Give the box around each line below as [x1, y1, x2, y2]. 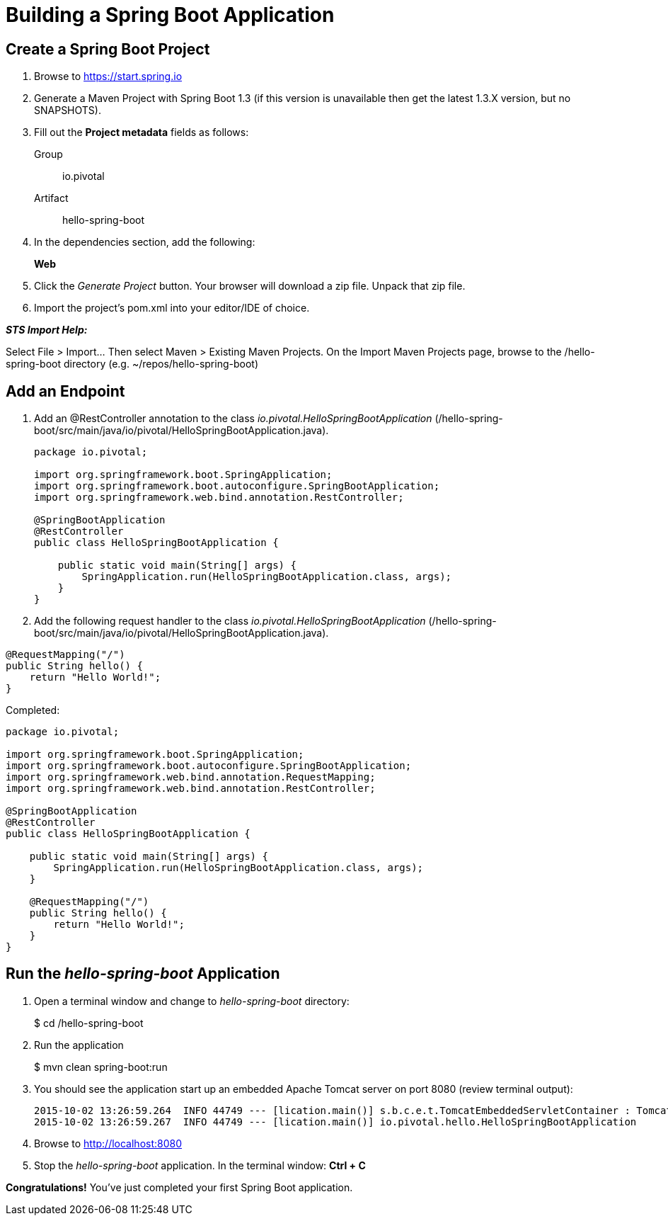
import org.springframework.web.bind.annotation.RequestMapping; [6, 771, 376, 783]
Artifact [34, 192, 69, 205]
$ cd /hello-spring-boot [34, 1016, 144, 1029]
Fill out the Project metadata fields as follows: [34, 126, 249, 139]
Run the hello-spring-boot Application [6, 965, 280, 983]
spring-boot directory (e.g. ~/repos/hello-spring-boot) [6, 358, 258, 370]
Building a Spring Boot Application [6, 3, 335, 27]
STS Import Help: [6, 324, 88, 336]
